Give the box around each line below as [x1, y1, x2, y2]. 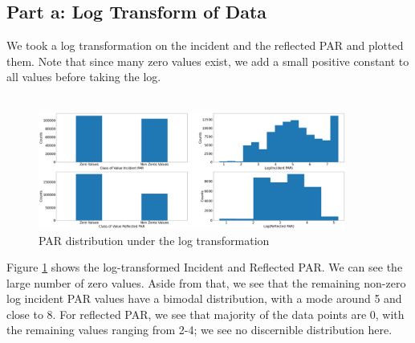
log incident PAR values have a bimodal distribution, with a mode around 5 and [6, 290, 402, 307]
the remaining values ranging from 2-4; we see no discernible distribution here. [6, 321, 393, 338]
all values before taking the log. [6, 68, 161, 85]
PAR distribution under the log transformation [39, 231, 270, 248]
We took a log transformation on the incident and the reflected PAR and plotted [6, 37, 404, 54]
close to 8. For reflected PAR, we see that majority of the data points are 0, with [6, 305, 405, 322]
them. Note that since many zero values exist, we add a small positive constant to [6, 52, 409, 69]
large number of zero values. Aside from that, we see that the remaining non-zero [6, 274, 406, 291]
